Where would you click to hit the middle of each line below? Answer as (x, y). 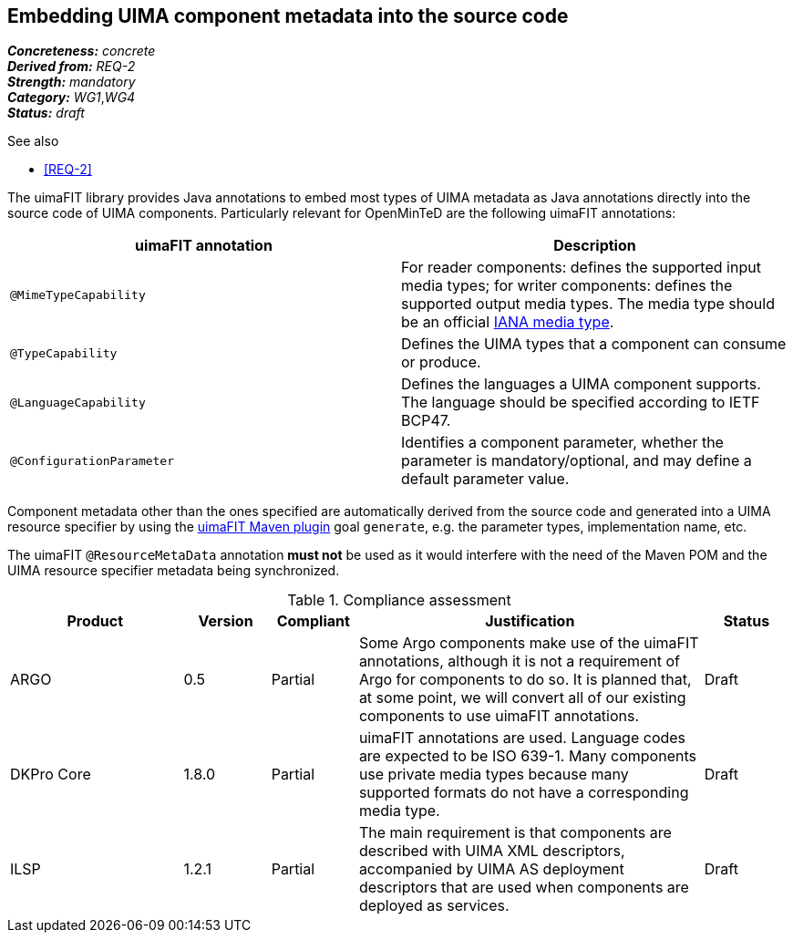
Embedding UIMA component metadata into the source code (288, 16)
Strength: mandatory (72, 82)
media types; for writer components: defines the (567, 286)
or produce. (441, 362)
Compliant (313, 621)
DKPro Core (51, 775)
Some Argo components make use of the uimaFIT (529, 643)
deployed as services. (434, 906)
